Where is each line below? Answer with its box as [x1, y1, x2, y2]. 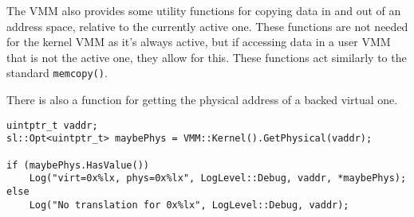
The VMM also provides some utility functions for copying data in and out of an [6, 2, 401, 18]
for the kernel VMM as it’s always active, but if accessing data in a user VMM [6, 33, 391, 50]
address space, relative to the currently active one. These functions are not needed [6, 17, 408, 34]
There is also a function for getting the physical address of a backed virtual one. [6, 91, 398, 108]
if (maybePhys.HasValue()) [6, 159, 149, 171]
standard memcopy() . [6, 64, 108, 81]
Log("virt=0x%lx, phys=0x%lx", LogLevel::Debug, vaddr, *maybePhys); [29, 172, 407, 184]
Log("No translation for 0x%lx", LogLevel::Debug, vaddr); [29, 199, 349, 211]
